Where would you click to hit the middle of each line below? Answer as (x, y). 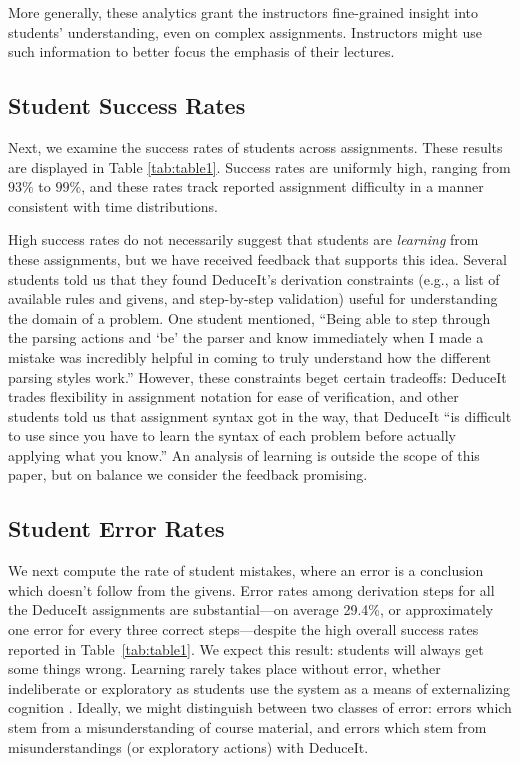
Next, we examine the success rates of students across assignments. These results (255, 146)
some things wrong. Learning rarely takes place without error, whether (224, 668)
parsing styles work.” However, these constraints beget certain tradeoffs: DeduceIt (257, 376)
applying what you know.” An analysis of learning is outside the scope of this (244, 454)
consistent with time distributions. (113, 205)
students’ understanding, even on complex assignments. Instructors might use (245, 31)
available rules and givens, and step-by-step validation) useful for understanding (253, 298)
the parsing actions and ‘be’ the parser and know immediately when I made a (246, 337)
